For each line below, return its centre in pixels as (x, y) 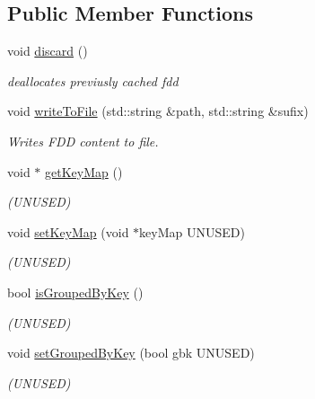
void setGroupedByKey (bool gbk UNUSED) (131, 353)
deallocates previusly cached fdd (93, 80)
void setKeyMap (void (68, 231)
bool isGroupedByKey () (75, 292)
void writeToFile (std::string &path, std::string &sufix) (158, 111)
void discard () (48, 51)
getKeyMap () (84, 171)
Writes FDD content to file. (83, 141)
